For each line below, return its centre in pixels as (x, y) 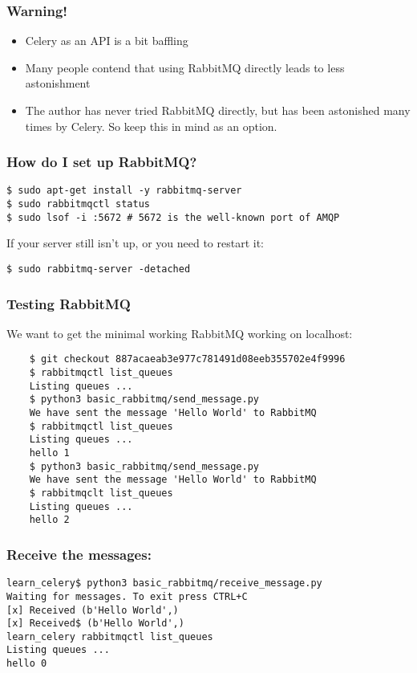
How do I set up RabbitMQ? (102, 162)
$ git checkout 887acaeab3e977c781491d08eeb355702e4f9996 (187, 359)
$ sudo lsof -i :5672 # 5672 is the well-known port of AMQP (173, 217)
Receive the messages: (79, 554)
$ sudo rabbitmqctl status (78, 204)
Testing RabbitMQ (69, 303)
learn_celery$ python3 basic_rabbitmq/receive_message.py (164, 583)
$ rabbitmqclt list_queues (101, 493)
